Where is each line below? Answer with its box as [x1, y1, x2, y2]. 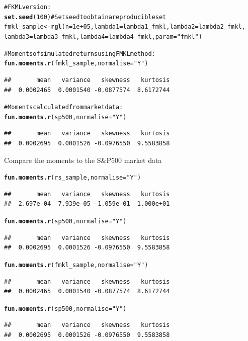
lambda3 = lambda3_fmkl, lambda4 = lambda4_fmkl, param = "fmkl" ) [4, 33, 202, 40]
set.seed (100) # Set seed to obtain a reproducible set [4, 13, 167, 21]
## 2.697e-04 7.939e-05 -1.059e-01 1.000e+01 [4, 200, 170, 208]
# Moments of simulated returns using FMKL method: [4, 50, 155, 57]
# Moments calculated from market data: [4, 104, 123, 111]
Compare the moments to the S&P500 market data [4, 154, 162, 165]
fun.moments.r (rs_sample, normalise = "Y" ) [4, 174, 141, 182]
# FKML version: [4, 4, 51, 11]
